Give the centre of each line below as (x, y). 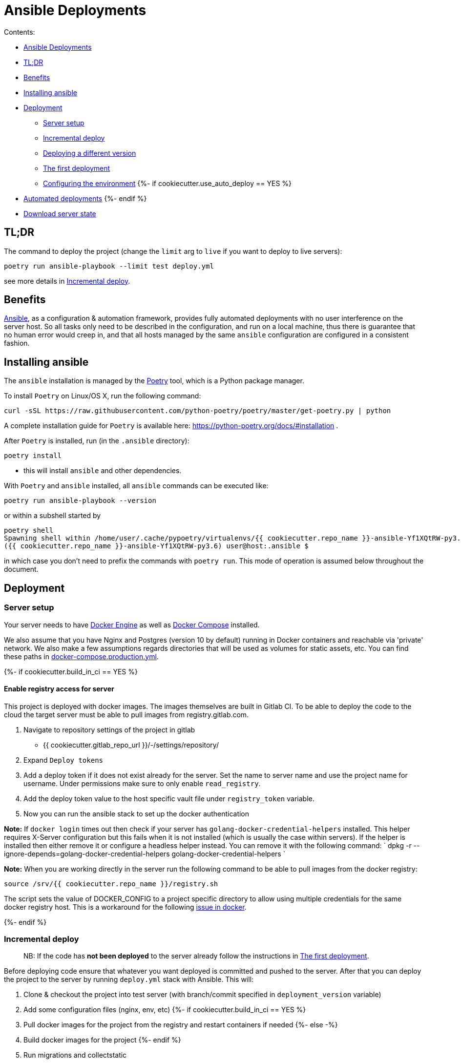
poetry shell (29, 531)
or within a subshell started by (52, 516)
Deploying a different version (90, 153)
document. (21, 569)
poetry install (33, 456)
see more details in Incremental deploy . (67, 281)
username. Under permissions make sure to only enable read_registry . (142, 783)
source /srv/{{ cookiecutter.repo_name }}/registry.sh (111, 884)
